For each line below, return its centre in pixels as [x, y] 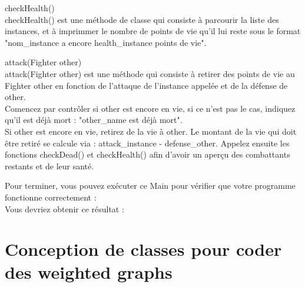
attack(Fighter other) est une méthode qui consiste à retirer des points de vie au [150, 73]
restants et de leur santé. [49, 166]
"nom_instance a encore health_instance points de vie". [106, 42]
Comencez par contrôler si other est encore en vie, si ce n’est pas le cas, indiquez [150, 108]
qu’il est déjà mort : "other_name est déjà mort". [94, 120]
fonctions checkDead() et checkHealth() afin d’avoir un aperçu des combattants [147, 154]
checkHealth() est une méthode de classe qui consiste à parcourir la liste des [142, 19]
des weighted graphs [89, 272]
